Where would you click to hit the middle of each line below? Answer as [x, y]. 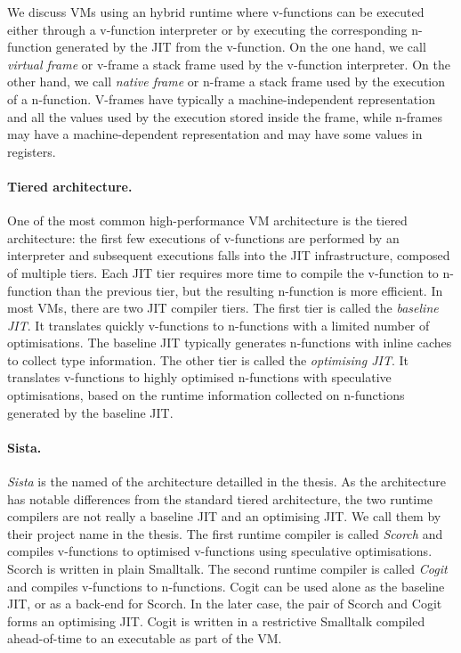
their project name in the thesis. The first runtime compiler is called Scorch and [225, 533]
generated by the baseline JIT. [90, 412]
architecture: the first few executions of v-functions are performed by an [203, 237]
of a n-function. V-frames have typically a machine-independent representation [221, 98]
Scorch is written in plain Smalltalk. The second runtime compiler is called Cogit [227, 569]
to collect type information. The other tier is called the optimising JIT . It [208, 359]
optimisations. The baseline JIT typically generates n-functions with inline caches [230, 343]
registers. [32, 151]
